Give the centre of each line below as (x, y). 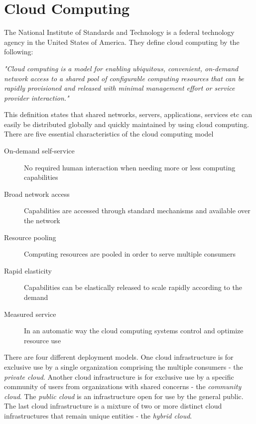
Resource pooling (30, 237)
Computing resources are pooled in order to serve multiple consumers (130, 254)
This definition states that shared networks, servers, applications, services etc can (128, 114)
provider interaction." (37, 97)
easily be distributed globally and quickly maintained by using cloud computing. (127, 124)
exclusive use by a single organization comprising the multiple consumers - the (124, 366)
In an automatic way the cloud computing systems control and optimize (134, 331)
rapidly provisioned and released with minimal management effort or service (120, 88)
